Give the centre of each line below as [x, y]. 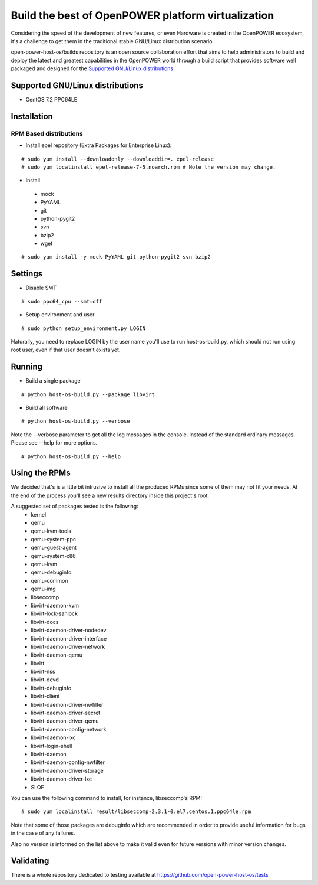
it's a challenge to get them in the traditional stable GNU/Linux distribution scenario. [112, 41]
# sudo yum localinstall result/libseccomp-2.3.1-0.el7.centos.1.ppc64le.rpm [136, 811]
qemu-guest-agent [54, 548]
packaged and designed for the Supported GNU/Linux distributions [92, 68]
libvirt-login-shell [52, 746]
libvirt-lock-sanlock [54, 613]
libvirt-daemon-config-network [69, 729]
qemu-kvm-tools [51, 531]
